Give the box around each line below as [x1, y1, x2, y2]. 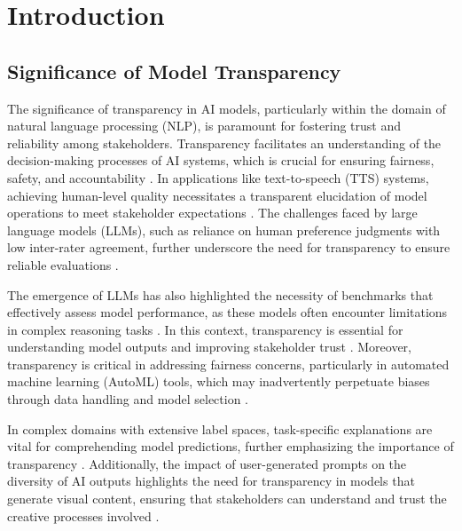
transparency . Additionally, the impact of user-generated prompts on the [7, 454, 407, 472]
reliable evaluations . [7, 255, 119, 273]
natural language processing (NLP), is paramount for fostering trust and [7, 116, 402, 135]
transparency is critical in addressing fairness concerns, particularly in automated [7, 354, 450, 373]
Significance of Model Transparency [7, 57, 341, 84]
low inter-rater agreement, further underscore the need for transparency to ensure [7, 238, 450, 257]
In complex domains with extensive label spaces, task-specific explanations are [7, 419, 433, 438]
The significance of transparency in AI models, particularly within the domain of [7, 99, 446, 117]
